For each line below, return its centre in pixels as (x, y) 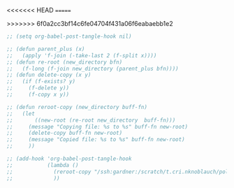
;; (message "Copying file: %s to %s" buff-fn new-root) (97, 126)
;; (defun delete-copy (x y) (49, 75)
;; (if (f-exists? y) (41, 82)
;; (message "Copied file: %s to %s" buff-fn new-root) (96, 140)
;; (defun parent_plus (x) (46, 49)
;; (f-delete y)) (38, 88)
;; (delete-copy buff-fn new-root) (65, 133)
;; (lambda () (43, 165)
